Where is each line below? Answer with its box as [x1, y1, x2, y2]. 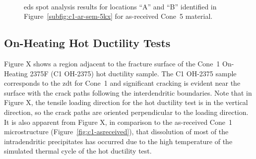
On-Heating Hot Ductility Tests [4, 35, 171, 51]
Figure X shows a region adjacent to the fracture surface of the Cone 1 [4, 58, 220, 68]
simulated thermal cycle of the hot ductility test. [4, 146, 152, 156]
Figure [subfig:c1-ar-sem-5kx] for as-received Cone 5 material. [24, 11, 213, 21]
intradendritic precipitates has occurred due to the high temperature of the [4, 136, 233, 146]
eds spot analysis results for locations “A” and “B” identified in [24, 1, 217, 11]
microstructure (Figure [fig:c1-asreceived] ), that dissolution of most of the [4, 126, 229, 137]
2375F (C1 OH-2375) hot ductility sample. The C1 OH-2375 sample [30, 68, 237, 78]
